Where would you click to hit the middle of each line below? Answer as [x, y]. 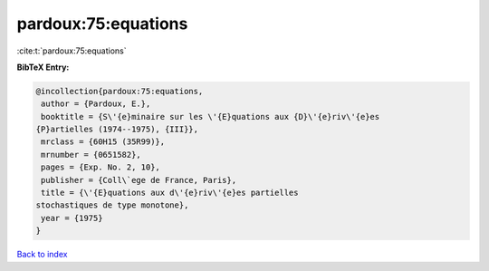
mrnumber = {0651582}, [91, 155]
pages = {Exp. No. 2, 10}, [101, 167]
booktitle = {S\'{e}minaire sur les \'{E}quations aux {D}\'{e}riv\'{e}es [211, 116]
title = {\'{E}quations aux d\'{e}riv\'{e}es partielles [170, 193]
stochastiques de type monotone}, [112, 205]
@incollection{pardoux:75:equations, [120, 91]
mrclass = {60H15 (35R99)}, [103, 142]
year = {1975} [72, 218]
